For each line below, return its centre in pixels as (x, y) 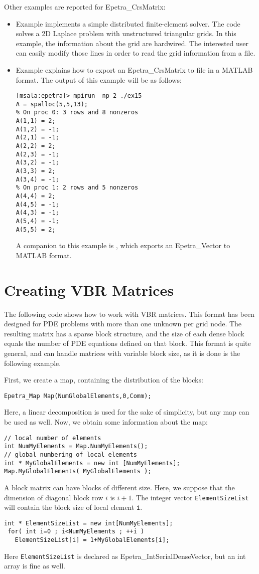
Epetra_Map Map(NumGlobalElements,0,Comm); (78, 396)
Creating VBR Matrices (89, 290)
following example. (33, 363)
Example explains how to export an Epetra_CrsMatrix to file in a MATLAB (134, 69)
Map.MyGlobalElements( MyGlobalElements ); (78, 471)
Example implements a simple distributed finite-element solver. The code (128, 23)
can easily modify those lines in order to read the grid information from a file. (136, 53)
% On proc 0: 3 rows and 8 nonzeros (77, 113)
